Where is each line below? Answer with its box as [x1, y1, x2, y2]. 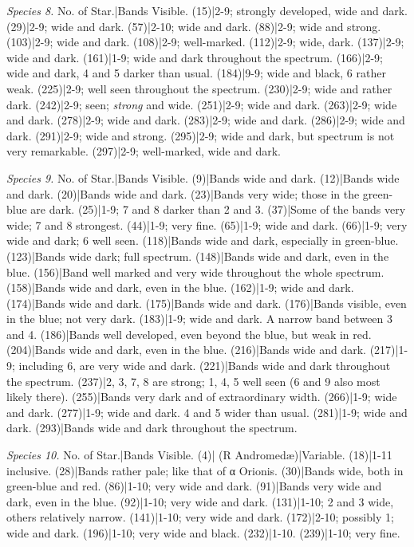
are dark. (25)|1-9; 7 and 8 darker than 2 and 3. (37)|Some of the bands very [30, 201, 406, 218]
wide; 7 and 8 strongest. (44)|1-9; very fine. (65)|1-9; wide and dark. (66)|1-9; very [6, 216, 408, 233]
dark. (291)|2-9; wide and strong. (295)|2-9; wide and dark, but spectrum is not [6, 127, 395, 144]
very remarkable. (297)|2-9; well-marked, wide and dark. [6, 143, 281, 159]
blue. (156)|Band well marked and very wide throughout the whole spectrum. [6, 263, 384, 280]
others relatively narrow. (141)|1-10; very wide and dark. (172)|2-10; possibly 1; [6, 509, 394, 525]
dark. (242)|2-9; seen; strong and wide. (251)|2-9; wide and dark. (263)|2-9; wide [6, 96, 397, 112]
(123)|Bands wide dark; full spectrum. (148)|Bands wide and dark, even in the [6, 247, 389, 264]
